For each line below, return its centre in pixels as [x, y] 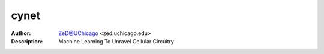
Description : [27, 41]
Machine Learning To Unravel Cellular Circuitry [116, 41]
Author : [21, 33]
